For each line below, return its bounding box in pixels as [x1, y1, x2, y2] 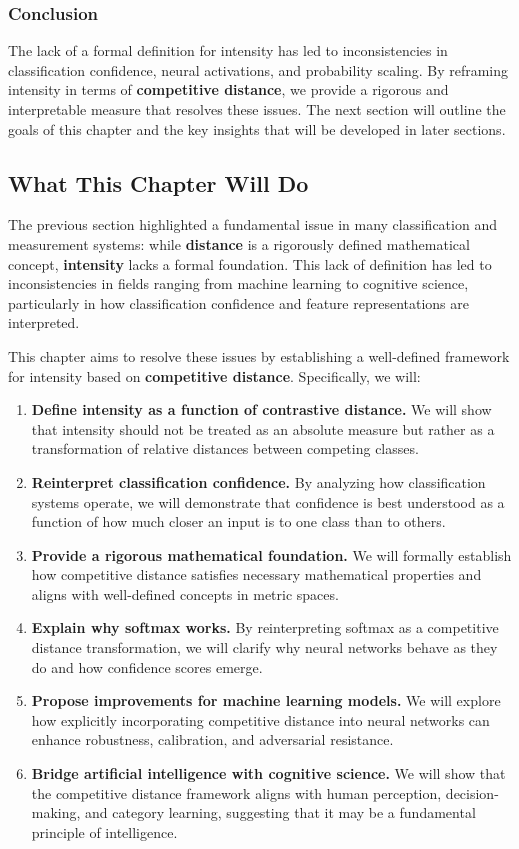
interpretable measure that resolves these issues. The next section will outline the [8, 99, 506, 119]
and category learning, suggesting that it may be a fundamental [85, 802, 476, 823]
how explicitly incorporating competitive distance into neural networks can [31, 709, 490, 730]
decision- [445, 782, 499, 803]
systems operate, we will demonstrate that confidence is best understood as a [31, 491, 505, 512]
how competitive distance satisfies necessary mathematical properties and [31, 564, 482, 585]
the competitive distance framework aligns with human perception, [31, 782, 442, 803]
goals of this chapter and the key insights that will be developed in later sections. [8, 118, 506, 139]
